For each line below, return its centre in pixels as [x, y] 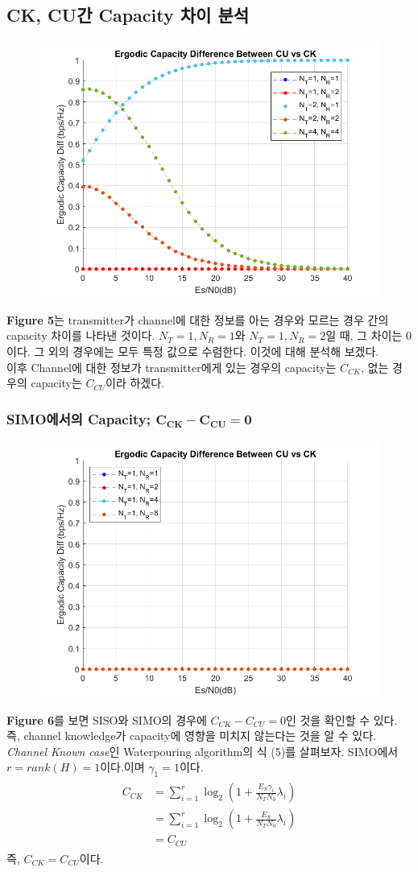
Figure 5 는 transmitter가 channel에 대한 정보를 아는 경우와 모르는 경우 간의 [198, 319]
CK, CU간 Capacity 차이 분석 [128, 15]
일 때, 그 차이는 [364, 335]
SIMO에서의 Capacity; [79, 418]
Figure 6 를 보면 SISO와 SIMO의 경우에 [107, 719]
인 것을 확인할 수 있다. [341, 719]
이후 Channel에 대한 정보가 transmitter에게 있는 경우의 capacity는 [172, 367]
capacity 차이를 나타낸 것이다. [81, 335]
